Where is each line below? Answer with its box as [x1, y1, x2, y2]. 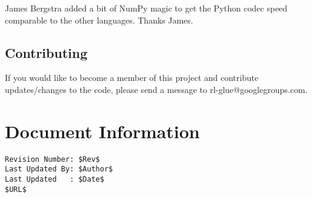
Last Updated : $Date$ [5, 175, 104, 184]
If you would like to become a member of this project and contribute [5, 71, 259, 84]
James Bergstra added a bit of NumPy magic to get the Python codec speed [5, 2, 288, 14]
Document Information [5, 118, 200, 143]
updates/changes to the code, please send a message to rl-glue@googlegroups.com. [5, 83, 308, 95]
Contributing [5, 43, 88, 62]
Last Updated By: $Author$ [5, 165, 113, 174]
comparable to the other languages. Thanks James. [5, 13, 193, 26]
